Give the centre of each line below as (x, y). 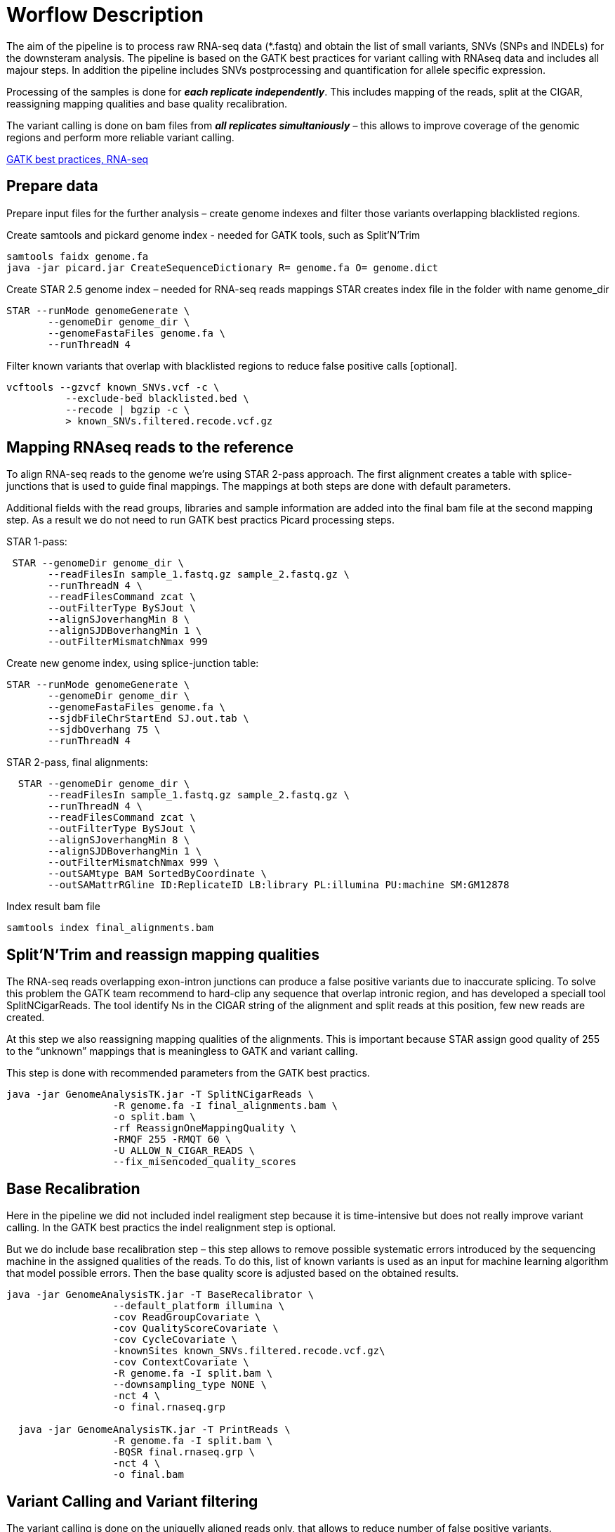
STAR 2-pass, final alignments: (77, 762)
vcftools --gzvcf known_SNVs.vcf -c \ (113, 387)
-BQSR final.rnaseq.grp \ (184, 1452)
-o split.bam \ (154, 1117)
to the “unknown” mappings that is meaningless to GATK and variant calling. (182, 1051)
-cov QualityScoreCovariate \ (196, 1329)
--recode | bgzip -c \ (128, 409)
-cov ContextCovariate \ (181, 1362)
